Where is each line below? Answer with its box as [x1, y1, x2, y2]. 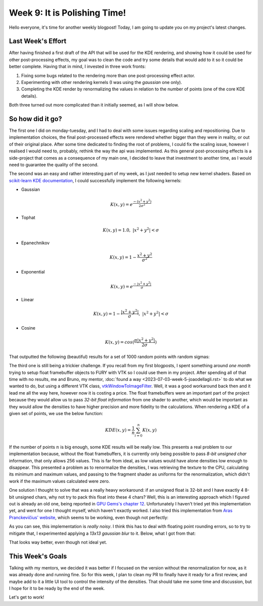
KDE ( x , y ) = [105, 427, 131, 433]
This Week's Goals [9, 552, 67, 560]
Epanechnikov [21, 240, 50, 246]
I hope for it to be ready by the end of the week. [9, 585, 105, 591]
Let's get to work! [9, 594, 45, 600]
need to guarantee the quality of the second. [9, 162, 99, 168]
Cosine [21, 325, 36, 331]
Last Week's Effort [9, 37, 67, 45]
